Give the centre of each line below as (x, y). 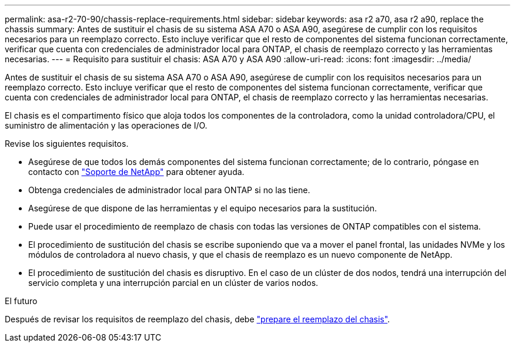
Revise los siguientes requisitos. (67, 144)
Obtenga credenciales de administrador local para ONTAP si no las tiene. (169, 190)
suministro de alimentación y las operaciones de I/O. (106, 125)
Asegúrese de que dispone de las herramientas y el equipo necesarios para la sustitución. (203, 208)
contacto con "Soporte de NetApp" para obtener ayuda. (136, 172)
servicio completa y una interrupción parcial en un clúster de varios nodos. (173, 283)
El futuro (21, 301)
